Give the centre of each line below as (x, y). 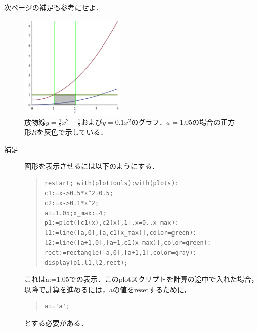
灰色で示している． (76, 132)
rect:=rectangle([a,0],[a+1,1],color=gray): (120, 252)
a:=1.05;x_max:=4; (75, 213)
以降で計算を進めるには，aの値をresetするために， (108, 289)
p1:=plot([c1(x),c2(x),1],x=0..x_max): (111, 223)
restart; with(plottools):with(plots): (111, 183)
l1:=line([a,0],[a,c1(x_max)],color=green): (120, 233)
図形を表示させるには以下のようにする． (92, 166)
